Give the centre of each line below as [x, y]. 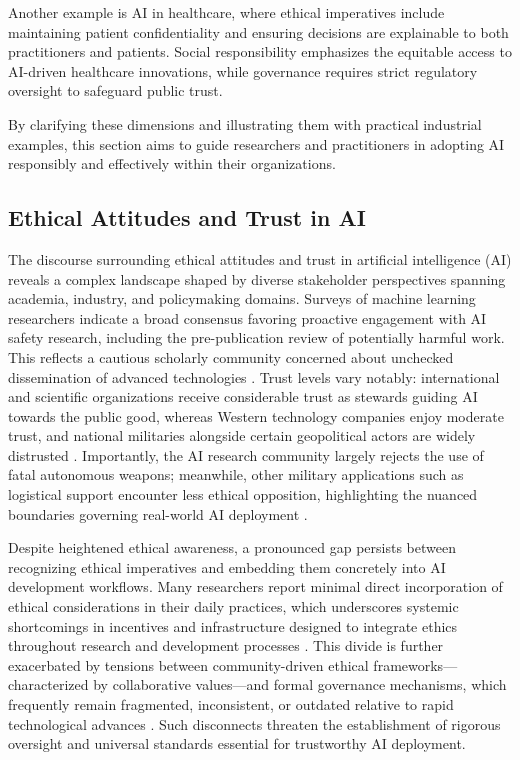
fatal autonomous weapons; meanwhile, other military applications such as [236, 474]
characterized [48, 684]
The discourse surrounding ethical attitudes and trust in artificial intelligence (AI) [260, 258]
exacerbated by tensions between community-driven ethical [188, 664]
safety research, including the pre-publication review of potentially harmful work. [256, 337]
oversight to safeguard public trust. [115, 90]
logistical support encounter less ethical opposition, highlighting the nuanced [243, 494]
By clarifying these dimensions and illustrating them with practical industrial [245, 123]
